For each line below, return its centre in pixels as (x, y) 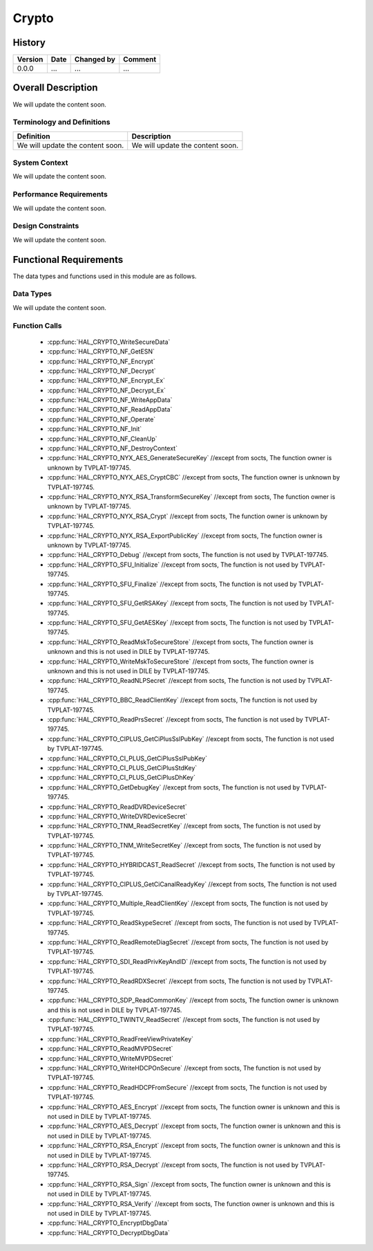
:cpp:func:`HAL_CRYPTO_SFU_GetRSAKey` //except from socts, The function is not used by (177, 603)
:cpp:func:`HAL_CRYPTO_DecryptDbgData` (109, 1232)
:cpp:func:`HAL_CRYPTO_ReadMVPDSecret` (110, 1049)
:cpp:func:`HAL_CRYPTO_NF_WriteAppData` (110, 400)
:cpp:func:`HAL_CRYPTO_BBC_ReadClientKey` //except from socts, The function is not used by (182, 700)
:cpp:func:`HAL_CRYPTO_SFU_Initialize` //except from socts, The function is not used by (173, 565)
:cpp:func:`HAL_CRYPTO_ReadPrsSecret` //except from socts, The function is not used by (175, 719)
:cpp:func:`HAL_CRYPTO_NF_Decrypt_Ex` (106, 390)
